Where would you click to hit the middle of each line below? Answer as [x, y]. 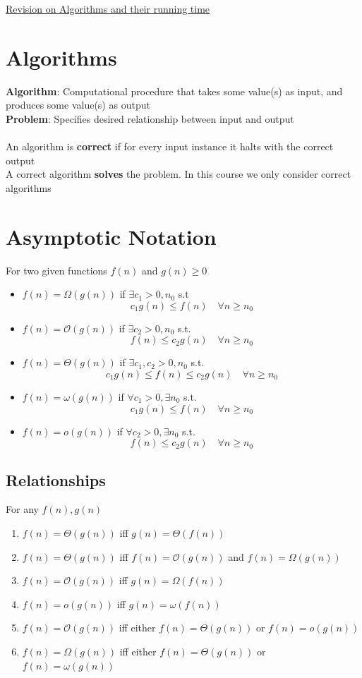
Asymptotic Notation [111, 236]
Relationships [56, 479]
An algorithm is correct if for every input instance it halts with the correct [170, 146]
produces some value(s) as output [78, 105]
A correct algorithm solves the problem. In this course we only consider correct [179, 174]
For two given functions [56, 270]
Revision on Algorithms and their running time [108, 8]
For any [22, 509]
